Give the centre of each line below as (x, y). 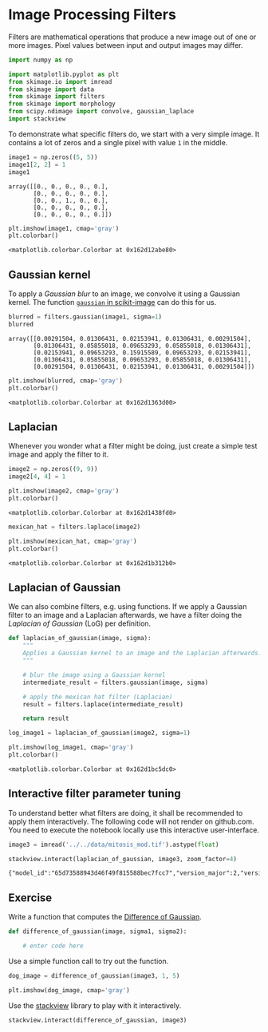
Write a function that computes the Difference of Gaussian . (105, 917)
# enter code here (53, 946)
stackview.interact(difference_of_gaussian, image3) (98, 1020)
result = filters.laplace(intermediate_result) (103, 704)
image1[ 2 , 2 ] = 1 (37, 164)
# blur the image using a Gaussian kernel (94, 675)
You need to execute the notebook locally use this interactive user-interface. (134, 830)
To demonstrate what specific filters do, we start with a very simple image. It (134, 134)
